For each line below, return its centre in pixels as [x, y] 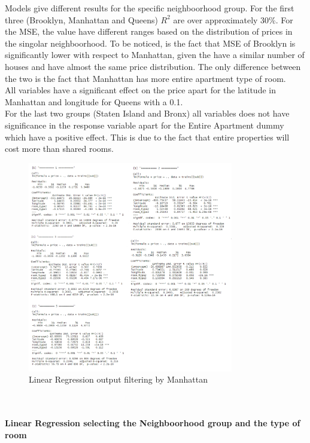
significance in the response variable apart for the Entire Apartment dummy [145, 125]
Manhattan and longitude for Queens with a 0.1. [94, 101]
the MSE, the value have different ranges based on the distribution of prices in [149, 31]
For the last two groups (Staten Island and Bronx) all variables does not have [147, 113]
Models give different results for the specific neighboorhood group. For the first [150, 8]
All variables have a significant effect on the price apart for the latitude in [140, 90]
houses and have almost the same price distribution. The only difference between [153, 66]
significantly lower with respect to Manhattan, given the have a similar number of [155, 55]
